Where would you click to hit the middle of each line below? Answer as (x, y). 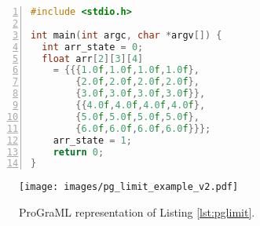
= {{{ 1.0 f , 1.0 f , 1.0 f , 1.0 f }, (126, 70)
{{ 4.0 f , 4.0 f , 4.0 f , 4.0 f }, (141, 105)
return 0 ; (79, 152)
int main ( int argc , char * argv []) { (126, 35)
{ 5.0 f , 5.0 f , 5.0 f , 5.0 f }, (137, 117)
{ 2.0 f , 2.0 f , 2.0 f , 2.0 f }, (137, 82)
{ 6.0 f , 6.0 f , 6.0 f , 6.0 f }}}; (143, 128)
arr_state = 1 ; (92, 140)
